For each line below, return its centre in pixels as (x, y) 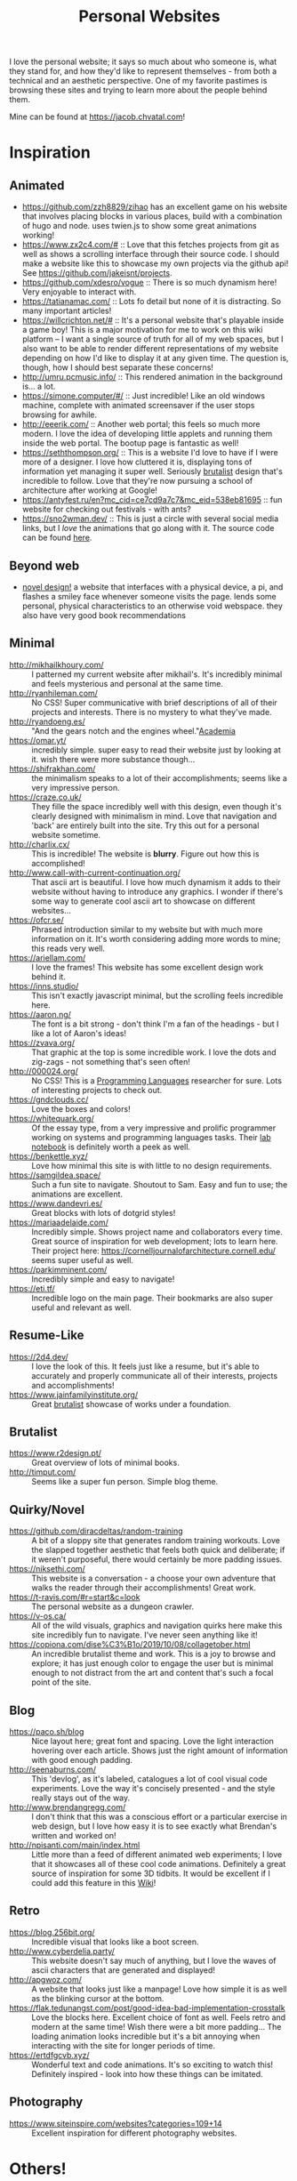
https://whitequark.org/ (52, 1118)
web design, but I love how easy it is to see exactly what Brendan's (154, 1826)
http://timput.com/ (43, 1472)
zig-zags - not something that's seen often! (111, 1061)
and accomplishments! (73, 1385)
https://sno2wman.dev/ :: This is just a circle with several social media (150, 519)
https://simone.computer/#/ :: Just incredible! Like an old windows (143, 396)
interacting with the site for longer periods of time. (124, 2045)
